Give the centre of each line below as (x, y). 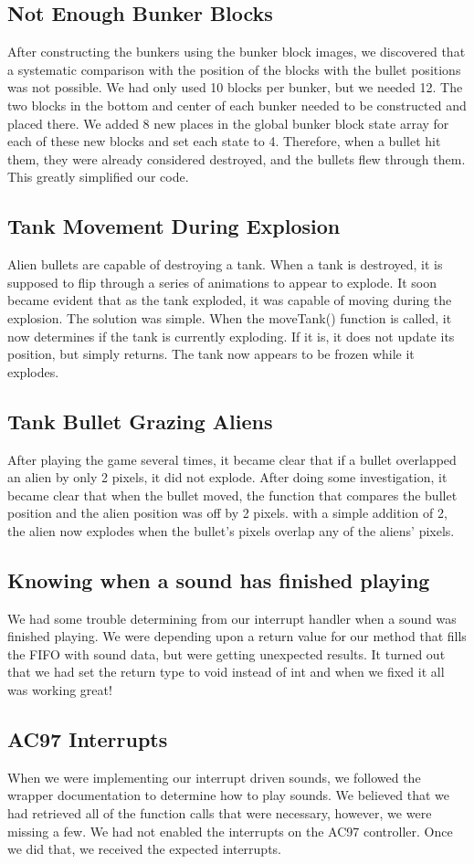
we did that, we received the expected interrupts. (145, 849)
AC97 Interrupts (88, 739)
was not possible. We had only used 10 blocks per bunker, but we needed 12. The (235, 87)
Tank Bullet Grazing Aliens (140, 421)
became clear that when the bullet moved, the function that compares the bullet (232, 495)
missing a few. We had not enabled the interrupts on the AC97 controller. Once (230, 831)
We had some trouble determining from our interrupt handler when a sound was (232, 618)
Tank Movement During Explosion (174, 226)
